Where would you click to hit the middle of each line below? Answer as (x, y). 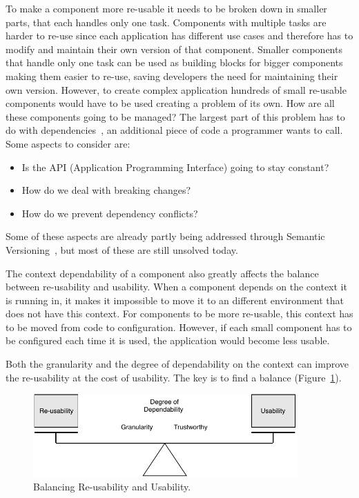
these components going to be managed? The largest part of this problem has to (175, 116)
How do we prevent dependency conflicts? (110, 213)
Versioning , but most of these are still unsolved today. (122, 249)
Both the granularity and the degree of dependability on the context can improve (177, 364)
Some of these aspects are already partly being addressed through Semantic (165, 236)
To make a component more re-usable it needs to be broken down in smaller (166, 8)
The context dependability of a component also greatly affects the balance (162, 273)
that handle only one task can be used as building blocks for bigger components (174, 62)
